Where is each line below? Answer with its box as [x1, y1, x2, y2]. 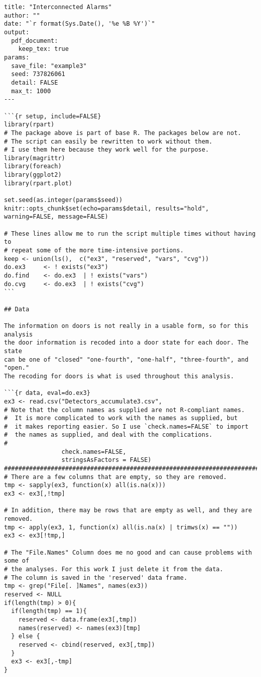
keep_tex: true [18, 45, 69, 53]
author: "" [4, 12, 40, 19]
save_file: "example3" [11, 62, 87, 70]
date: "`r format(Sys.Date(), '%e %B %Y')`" [4, 20, 155, 28]
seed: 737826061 [11, 71, 65, 78]
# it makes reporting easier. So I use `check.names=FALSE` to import [4, 423, 248, 430]
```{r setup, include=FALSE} [4, 112, 101, 120]
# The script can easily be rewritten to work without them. [4, 138, 213, 145]
